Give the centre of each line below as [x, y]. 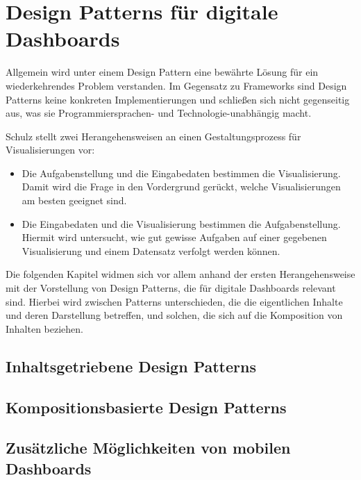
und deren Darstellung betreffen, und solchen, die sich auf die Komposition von [174, 315]
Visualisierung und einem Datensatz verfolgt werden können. [151, 250]
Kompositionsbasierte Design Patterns [146, 407]
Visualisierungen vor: [50, 150]
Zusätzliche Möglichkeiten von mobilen [148, 448]
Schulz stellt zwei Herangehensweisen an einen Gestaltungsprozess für [153, 136]
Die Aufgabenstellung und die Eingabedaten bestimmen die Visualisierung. [181, 173]
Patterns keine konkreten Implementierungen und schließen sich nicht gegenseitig [178, 99]
